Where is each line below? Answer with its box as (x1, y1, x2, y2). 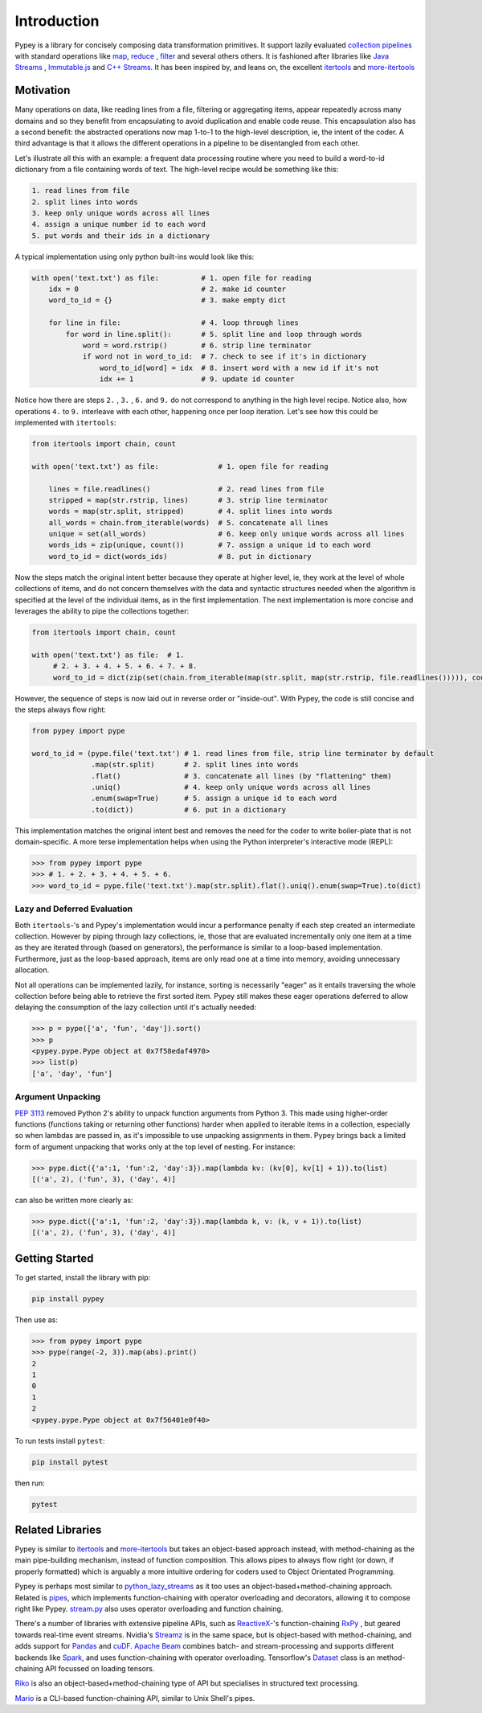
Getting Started (14, 1251, 94, 1265)
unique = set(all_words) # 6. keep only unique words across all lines (48, 529, 405, 539)
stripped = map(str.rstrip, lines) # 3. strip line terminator (48, 495, 329, 504)
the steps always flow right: (14, 705, 106, 714)
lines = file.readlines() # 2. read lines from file (48, 484, 325, 494)
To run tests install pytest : (14, 1436, 105, 1445)
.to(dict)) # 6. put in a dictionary (91, 805, 287, 814)
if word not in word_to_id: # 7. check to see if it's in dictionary (82, 352, 367, 361)
